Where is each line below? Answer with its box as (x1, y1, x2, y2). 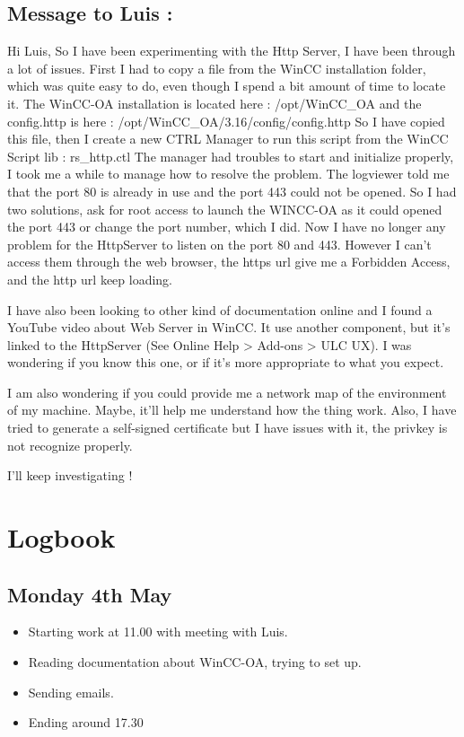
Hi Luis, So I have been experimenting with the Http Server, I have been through (7, 41, 456, 60)
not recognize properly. (7, 435, 133, 454)
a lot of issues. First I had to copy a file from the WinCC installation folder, (7, 58, 426, 77)
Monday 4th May (7, 580, 172, 608)
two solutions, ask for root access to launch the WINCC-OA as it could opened (7, 199, 442, 218)
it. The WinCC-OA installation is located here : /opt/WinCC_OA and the (7, 93, 422, 112)
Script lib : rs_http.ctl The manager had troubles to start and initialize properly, (7, 146, 454, 165)
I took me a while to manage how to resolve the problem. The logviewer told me (7, 164, 450, 183)
